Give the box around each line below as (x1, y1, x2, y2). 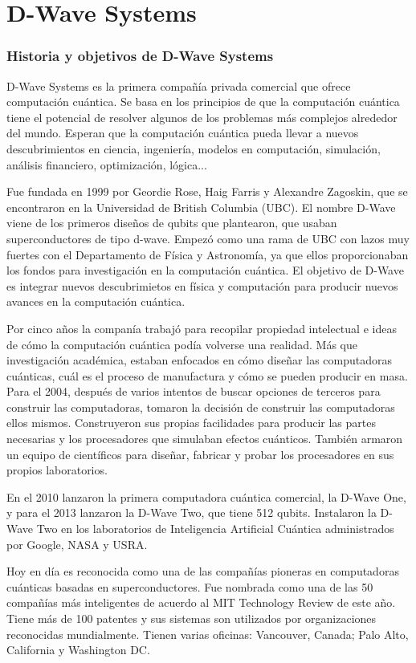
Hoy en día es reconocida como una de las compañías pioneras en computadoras (6, 563, 399, 580)
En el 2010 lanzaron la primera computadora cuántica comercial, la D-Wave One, (6, 488, 406, 505)
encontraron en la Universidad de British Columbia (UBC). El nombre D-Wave (6, 198, 396, 215)
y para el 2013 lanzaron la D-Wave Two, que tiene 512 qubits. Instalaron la (6, 504, 377, 521)
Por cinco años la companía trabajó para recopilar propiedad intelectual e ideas (6, 319, 397, 336)
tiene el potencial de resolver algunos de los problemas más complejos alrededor (6, 108, 398, 125)
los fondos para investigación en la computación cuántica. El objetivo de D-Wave (6, 262, 404, 279)
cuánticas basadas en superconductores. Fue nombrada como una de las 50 (6, 578, 373, 595)
